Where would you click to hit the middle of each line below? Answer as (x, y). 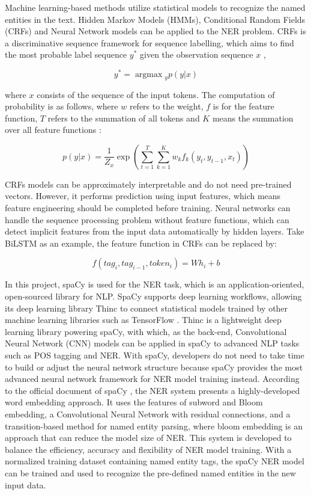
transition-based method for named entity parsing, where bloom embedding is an (154, 426)
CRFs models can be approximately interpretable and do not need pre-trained (148, 184)
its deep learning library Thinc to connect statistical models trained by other (146, 308)
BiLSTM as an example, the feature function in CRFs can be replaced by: (141, 243)
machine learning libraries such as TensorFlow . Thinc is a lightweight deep (143, 320)
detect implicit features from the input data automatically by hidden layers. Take (155, 231)
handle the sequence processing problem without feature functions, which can (147, 219)
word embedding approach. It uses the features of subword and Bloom (134, 402)
